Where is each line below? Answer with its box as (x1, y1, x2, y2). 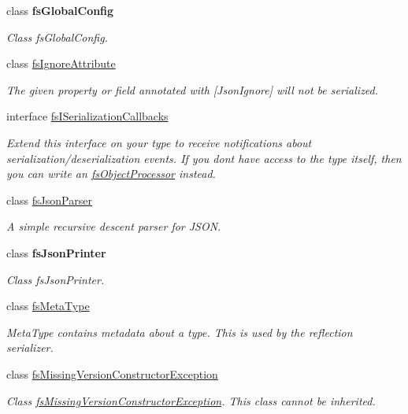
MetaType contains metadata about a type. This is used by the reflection (6, 323, 353, 340)
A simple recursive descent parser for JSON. (6, 218, 221, 235)
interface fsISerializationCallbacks (6, 108, 169, 124)
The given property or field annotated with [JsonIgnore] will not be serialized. (6, 81, 379, 98)
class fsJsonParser (6, 191, 92, 208)
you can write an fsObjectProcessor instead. (6, 165, 216, 182)
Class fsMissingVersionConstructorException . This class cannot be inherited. (6, 392, 376, 408)
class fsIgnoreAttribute (6, 55, 116, 72)
